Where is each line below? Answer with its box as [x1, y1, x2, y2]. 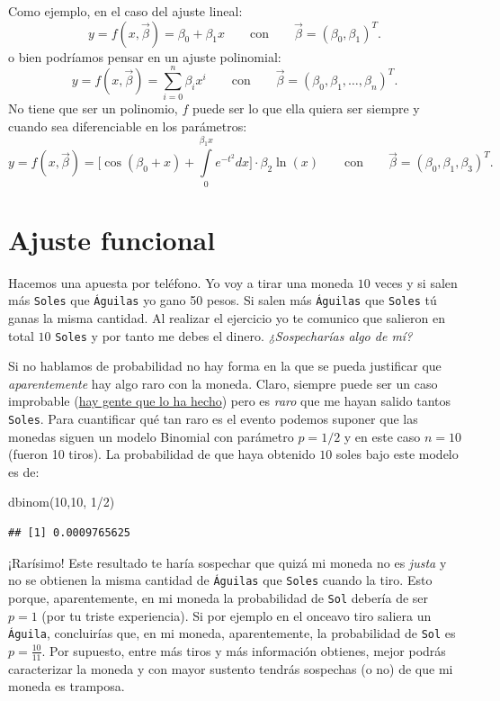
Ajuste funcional [8, 220, 216, 257]
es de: [8, 462, 40, 481]
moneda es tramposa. [8, 677, 125, 696]
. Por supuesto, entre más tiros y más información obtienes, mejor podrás [41, 641, 446, 660]
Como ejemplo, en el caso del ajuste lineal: [8, 2, 243, 20]
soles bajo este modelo [335, 445, 459, 463]
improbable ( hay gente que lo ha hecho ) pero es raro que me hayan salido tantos [8, 391, 451, 410]
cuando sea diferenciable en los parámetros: [8, 116, 247, 135]
